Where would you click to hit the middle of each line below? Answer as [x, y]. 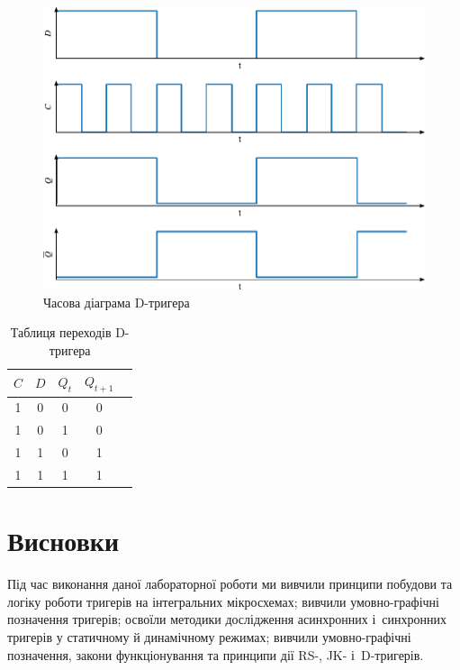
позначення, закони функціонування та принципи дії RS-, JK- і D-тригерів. [216, 654]
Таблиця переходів [61, 332]
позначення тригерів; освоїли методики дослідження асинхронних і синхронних [227, 619]
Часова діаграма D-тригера [117, 302]
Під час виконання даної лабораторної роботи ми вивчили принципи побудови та [230, 584]
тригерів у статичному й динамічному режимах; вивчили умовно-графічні [209, 636]
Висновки [63, 541]
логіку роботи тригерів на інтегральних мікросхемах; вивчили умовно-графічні [223, 601]
